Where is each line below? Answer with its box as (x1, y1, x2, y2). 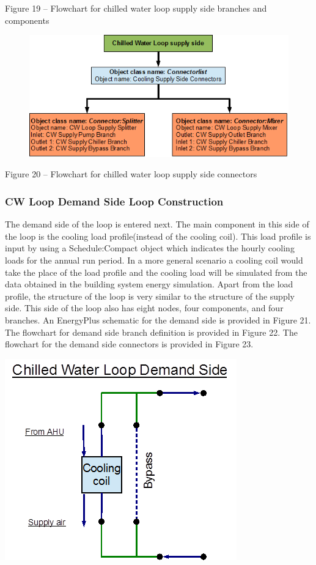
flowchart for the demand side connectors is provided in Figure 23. (5, 338, 254, 350)
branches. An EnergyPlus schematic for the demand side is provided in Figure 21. (5, 314, 311, 326)
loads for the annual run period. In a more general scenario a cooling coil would (5, 254, 303, 267)
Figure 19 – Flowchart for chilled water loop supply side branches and (5, 2, 267, 14)
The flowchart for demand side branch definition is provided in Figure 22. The (5, 325, 298, 338)
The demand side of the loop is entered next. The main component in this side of (5, 218, 309, 231)
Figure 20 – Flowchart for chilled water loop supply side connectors (5, 168, 257, 180)
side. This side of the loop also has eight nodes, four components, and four (5, 301, 284, 314)
